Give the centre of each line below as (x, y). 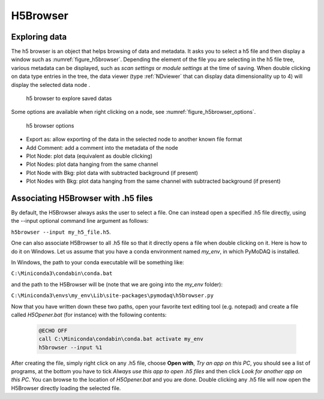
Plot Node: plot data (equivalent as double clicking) (89, 156)
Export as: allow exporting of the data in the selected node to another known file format (134, 139)
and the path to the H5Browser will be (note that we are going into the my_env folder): (117, 284)
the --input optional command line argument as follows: (80, 221)
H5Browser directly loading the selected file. (66, 388)
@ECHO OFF (53, 330)
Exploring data (39, 37)
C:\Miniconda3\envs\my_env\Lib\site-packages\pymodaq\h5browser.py (112, 296)
